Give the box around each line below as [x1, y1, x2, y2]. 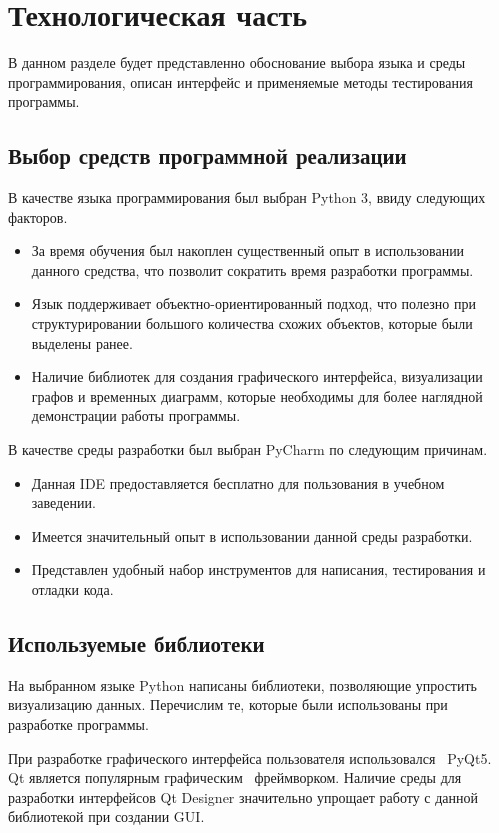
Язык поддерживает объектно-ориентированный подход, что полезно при [31, 293, 476, 314]
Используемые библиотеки [8, 628, 265, 658]
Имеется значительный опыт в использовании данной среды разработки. [31, 525, 473, 546]
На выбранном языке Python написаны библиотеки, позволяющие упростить [8, 674, 477, 695]
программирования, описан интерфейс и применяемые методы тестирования [8, 71, 473, 92]
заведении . [31, 492, 96, 513]
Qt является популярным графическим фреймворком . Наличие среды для [8, 767, 462, 788]
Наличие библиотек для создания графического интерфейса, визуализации [31, 366, 483, 387]
